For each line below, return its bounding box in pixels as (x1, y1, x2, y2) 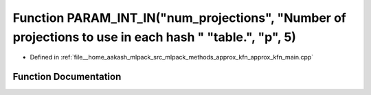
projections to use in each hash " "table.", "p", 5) (12, 29, 297, 44)
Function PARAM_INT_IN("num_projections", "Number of (12, 10, 346, 25)
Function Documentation (12, 71, 122, 83)
